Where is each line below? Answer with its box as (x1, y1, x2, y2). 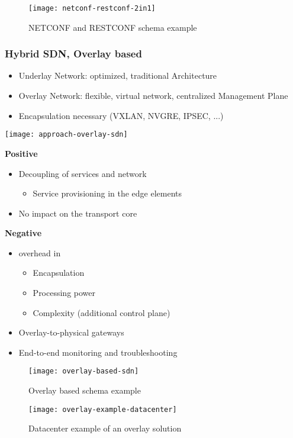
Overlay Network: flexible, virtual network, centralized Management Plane (18, 89, 288, 102)
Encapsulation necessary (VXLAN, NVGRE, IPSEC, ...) (18, 109, 224, 121)
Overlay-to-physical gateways (18, 326, 124, 339)
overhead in (18, 246, 61, 259)
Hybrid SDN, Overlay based (5, 46, 142, 61)
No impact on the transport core (18, 207, 137, 219)
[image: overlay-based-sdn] (28, 367, 139, 376)
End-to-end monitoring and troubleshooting (18, 346, 178, 358)
